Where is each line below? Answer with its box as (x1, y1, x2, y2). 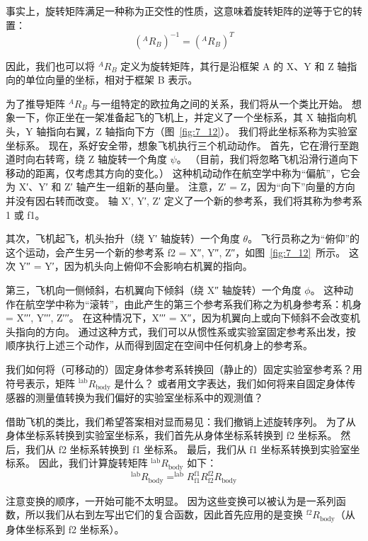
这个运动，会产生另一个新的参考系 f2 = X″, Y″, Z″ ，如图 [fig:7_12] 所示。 (6, 244, 346, 259)
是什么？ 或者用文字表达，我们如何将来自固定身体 (114, 375, 346, 390)
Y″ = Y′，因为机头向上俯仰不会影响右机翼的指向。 (18, 258, 253, 273)
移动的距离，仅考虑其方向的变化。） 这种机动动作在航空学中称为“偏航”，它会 (6, 165, 360, 180)
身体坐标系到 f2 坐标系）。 (6, 521, 125, 536)
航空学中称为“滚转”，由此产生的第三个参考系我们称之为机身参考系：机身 (25, 296, 362, 311)
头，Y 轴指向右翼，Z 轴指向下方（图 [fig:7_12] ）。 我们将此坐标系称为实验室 (6, 124, 358, 139)
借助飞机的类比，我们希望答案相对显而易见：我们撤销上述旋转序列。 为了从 (6, 414, 356, 428)
